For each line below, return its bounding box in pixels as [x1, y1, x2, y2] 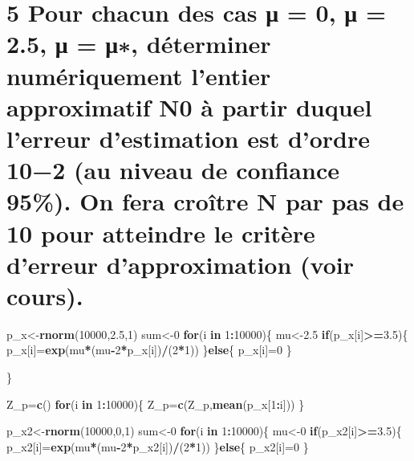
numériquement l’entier [6, 59, 271, 92]
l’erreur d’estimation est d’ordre [6, 121, 371, 154]
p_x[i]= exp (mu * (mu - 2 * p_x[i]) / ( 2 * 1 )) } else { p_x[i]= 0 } [6, 341, 292, 358]
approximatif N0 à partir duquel [6, 90, 372, 123]
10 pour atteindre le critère [6, 216, 315, 249]
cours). [6, 279, 83, 312]
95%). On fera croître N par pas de [6, 185, 404, 218]
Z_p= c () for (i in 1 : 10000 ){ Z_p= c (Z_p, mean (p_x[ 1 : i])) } [6, 395, 305, 412]
